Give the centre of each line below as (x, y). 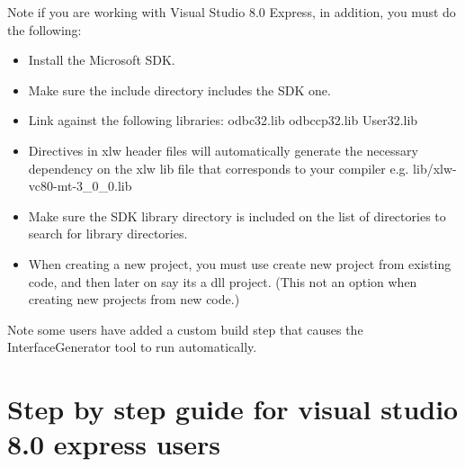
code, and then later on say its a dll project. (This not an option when (223, 281)
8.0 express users (114, 444)
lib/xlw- (435, 168)
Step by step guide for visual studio (233, 409)
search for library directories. (108, 233)
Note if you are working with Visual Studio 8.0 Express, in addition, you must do (232, 12)
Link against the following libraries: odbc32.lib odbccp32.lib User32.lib (223, 120)
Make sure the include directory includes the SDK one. (179, 90)
